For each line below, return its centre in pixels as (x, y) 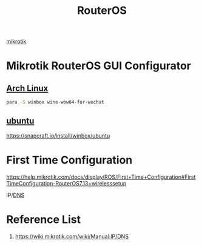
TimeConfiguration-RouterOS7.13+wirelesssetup (66, 183)
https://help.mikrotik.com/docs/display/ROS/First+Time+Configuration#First (101, 177)
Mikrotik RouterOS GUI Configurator (99, 66)
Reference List (43, 219)
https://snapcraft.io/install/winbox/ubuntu (58, 135)
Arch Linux (27, 88)
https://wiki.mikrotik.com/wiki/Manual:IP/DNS (72, 236)
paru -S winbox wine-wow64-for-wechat (55, 102)
